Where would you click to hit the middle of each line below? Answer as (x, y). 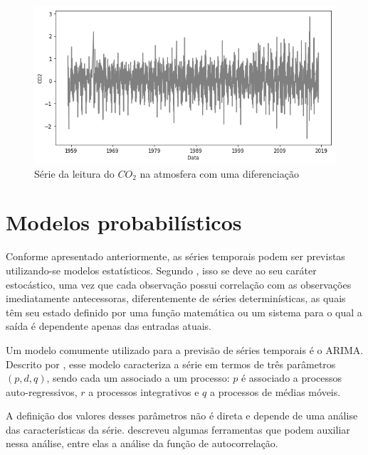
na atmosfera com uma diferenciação (219, 173)
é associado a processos (291, 378)
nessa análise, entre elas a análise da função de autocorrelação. (142, 443)
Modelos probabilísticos (124, 222)
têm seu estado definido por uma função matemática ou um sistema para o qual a (184, 312)
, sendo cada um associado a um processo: (138, 378)
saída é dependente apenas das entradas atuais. (109, 326)
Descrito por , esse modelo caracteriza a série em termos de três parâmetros (171, 364)
